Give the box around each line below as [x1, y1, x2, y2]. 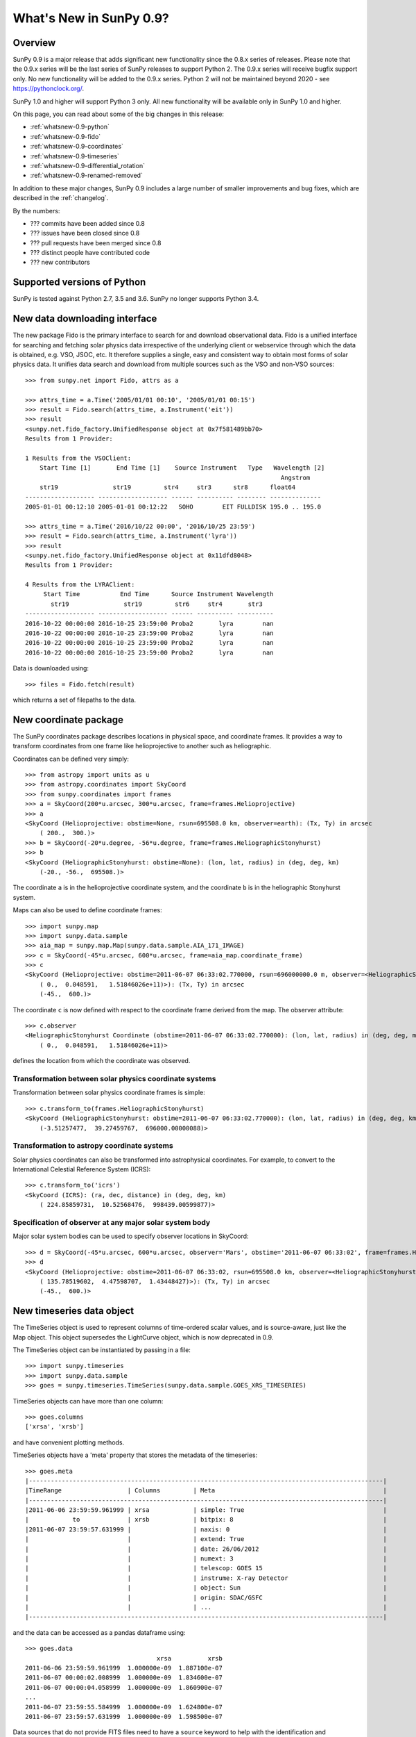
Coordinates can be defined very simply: [12, 755, 130, 763]
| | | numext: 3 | [25, 1555, 388, 1563]
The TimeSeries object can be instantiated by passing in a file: [12, 1346, 191, 1354]
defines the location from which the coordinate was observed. [12, 1057, 191, 1065]
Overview [12, 37, 56, 49]
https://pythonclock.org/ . [12, 84, 85, 93]
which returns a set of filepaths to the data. [12, 695, 137, 704]
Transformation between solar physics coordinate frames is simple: [12, 1088, 205, 1097]
